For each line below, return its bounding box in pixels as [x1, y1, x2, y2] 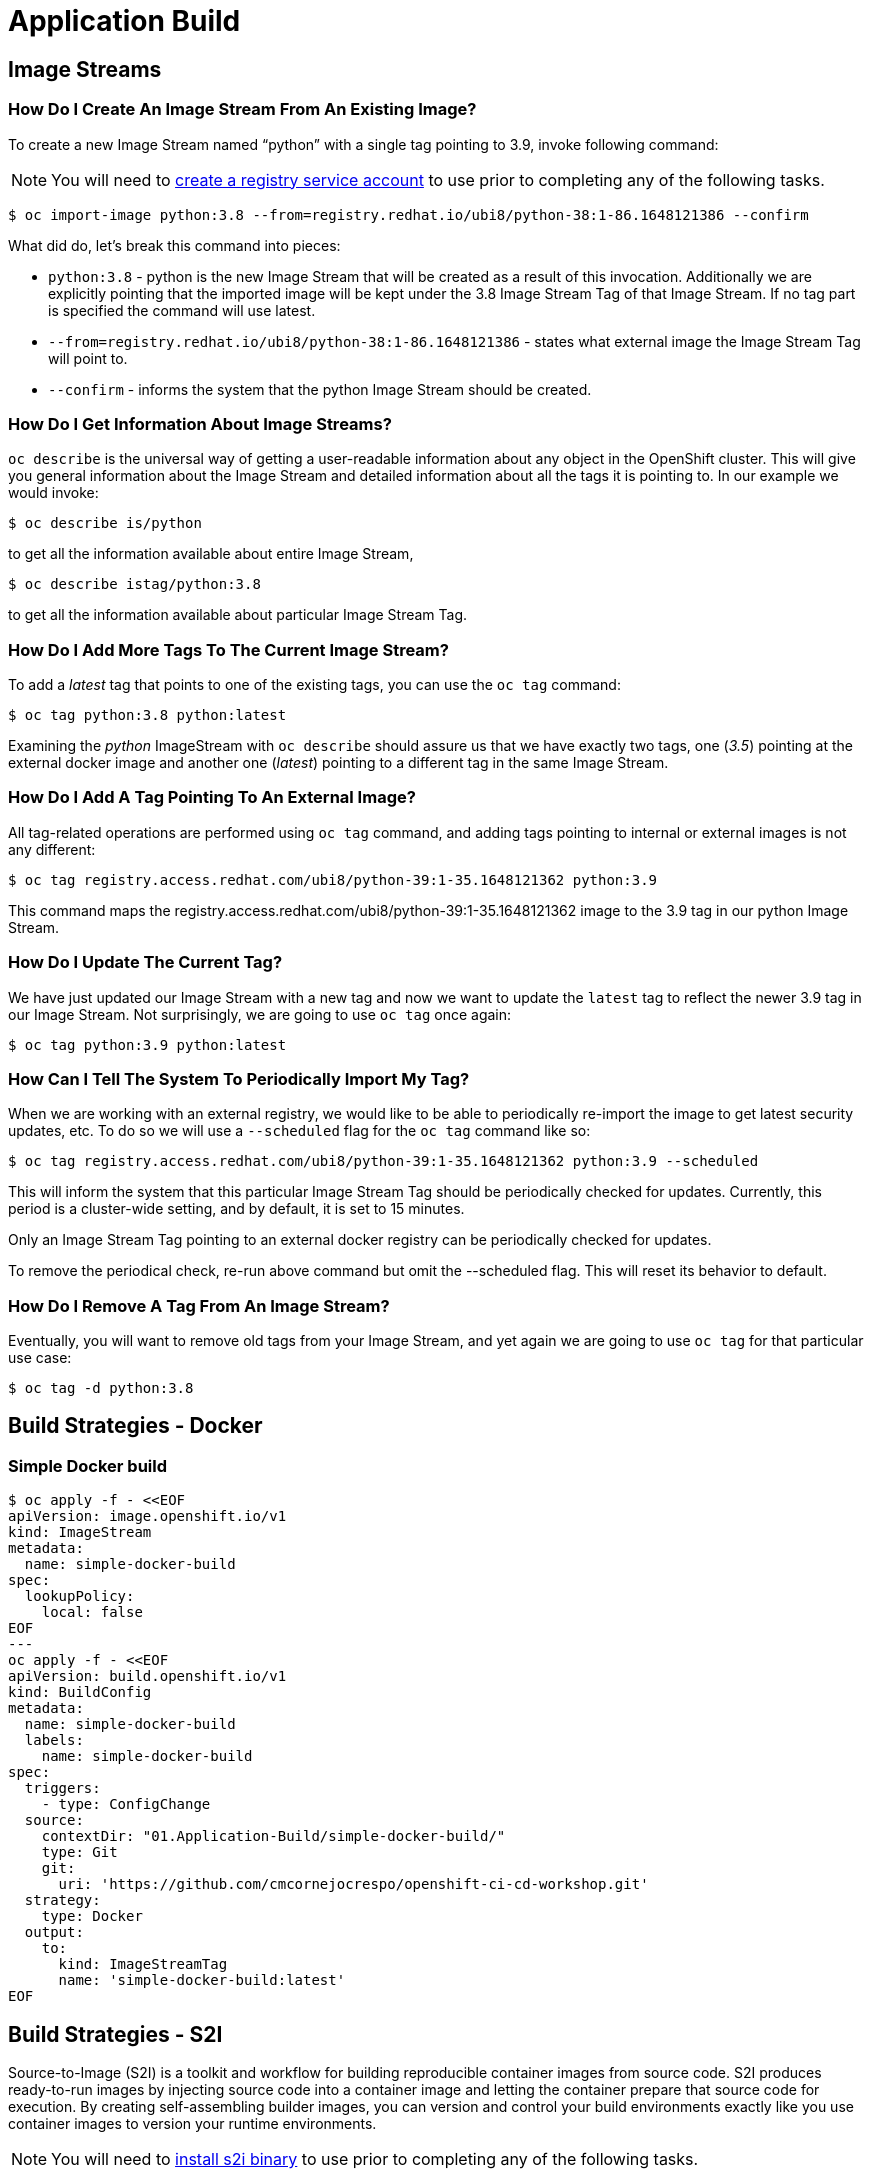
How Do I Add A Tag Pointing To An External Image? [8, 787, 416, 808]
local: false [41, 1604, 143, 1621]
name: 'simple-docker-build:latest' [58, 1972, 346, 1989]
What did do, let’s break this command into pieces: [8, 236, 341, 254]
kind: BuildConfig [8, 1684, 152, 1701]
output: [24, 1924, 84, 1941]
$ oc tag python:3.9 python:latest [8, 1036, 287, 1053]
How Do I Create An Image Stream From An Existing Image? [8, 99, 477, 120]
